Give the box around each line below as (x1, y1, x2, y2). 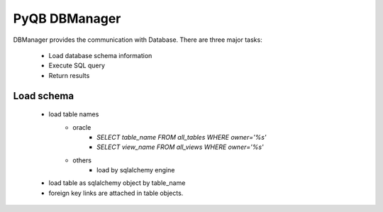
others (72, 156, 92, 164)
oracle (72, 123, 91, 131)
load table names (48, 110, 99, 118)
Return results (48, 71, 90, 79)
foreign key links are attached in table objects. (48, 189, 184, 197)
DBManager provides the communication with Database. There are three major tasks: (13, 35, 262, 44)
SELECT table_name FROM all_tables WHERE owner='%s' (96, 133, 267, 141)
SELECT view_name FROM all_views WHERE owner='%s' (96, 143, 264, 152)
